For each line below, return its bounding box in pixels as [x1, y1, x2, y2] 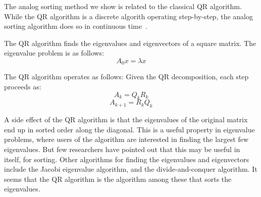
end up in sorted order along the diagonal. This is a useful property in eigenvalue [4, 124, 255, 134]
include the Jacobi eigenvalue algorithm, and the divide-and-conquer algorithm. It [4, 164, 257, 174]
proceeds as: [4, 81, 41, 92]
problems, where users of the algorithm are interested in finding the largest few [4, 134, 249, 144]
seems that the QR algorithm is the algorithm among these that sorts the [4, 173, 232, 184]
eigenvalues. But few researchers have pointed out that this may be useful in [4, 143, 240, 154]
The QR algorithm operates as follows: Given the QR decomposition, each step [4, 71, 249, 82]
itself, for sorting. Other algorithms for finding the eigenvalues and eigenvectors [4, 154, 249, 164]
